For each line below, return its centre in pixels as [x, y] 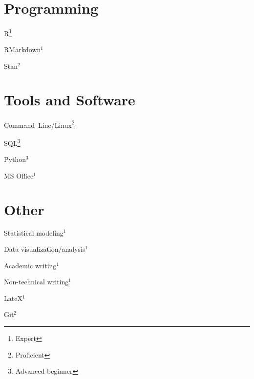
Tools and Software [70, 99]
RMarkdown [22, 50]
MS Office [19, 175]
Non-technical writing [36, 282]
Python [15, 159]
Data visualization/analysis [45, 249]
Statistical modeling [34, 232]
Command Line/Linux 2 [39, 124]
